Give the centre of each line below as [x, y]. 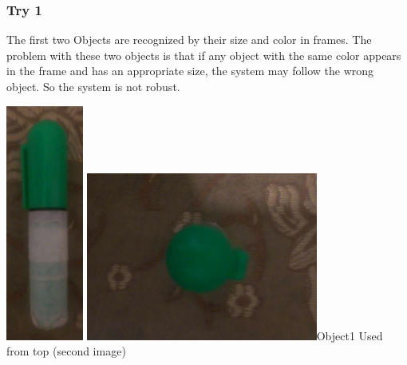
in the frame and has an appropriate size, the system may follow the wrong [190, 71]
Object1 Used [350, 335]
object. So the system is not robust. [93, 86]
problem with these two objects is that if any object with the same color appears [204, 55]
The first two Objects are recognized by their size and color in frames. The [189, 40]
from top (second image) [66, 351]
